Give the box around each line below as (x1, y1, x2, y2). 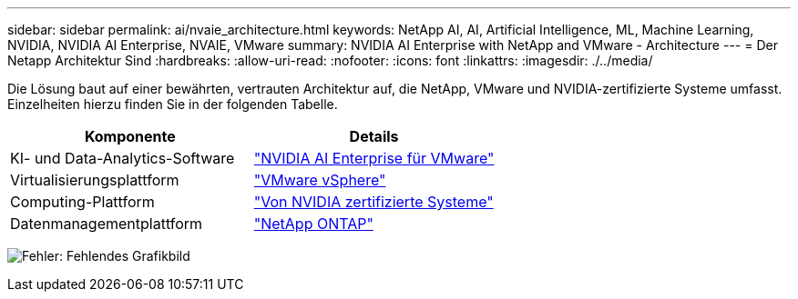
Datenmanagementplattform (10, 214, 203, 233)
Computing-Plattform (10, 193, 155, 211)
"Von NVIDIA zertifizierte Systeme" (253, 193, 494, 211)
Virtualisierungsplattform (10, 171, 179, 189)
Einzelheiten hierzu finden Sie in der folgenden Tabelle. (7, 96, 338, 112)
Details (349, 127, 399, 145)
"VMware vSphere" (253, 171, 386, 189)
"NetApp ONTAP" (253, 214, 373, 233)
